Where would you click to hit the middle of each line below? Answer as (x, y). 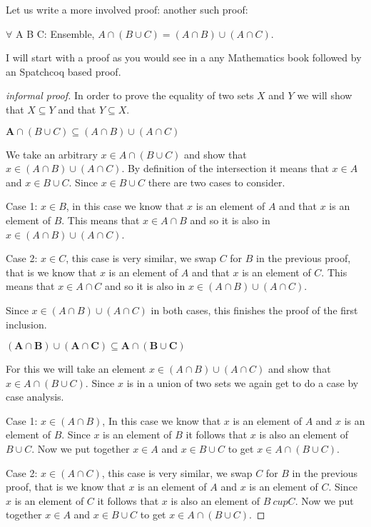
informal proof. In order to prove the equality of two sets (130, 95)
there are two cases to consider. (217, 182)
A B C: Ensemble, (55, 33)
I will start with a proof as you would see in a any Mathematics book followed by (184, 57)
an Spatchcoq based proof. (63, 71)
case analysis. (35, 397)
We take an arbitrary (52, 154)
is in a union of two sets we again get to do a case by (243, 382)
